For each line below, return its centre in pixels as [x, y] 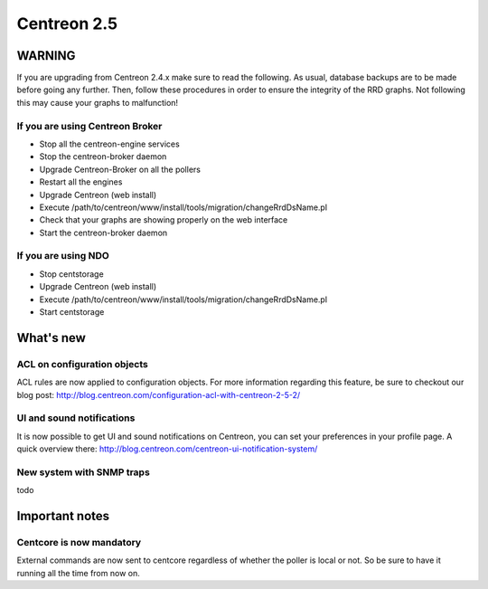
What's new [51, 338]
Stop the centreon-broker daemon [103, 157]
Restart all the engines [81, 182]
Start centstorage [72, 312]
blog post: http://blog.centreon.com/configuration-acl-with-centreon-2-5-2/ [159, 394]
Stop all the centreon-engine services [109, 144]
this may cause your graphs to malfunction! [98, 102]
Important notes [63, 516]
